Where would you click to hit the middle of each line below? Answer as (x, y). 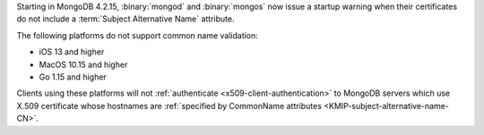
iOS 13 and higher (72, 52)
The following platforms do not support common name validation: (138, 35)
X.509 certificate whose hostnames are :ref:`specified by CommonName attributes (169, 105)
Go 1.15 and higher (73, 77)
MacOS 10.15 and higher (83, 64)
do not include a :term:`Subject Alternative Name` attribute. (125, 19)
